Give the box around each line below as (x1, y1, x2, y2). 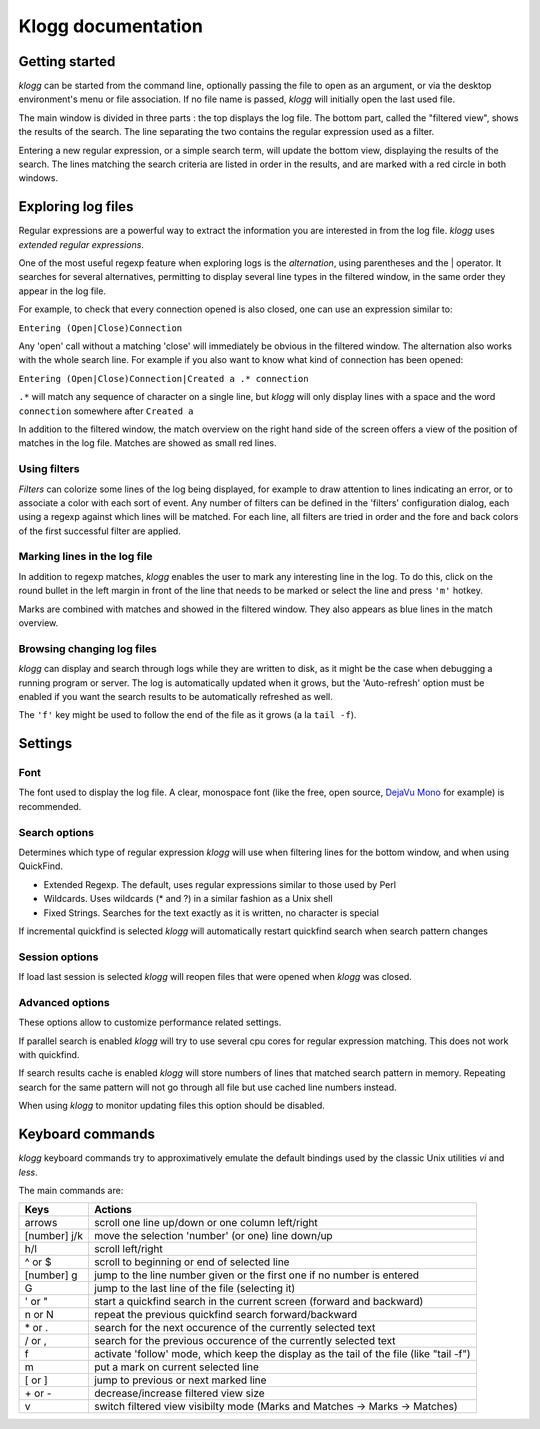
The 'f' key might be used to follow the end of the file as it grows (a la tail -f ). (18, 709, 357, 721)
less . (18, 1166, 39, 1178)
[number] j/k (24, 1229, 84, 1243)
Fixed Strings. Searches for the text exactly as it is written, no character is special (43, 906, 380, 919)
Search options (18, 825, 95, 839)
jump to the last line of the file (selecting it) (93, 1281, 296, 1295)
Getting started (18, 53, 116, 70)
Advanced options (18, 995, 110, 1009)
